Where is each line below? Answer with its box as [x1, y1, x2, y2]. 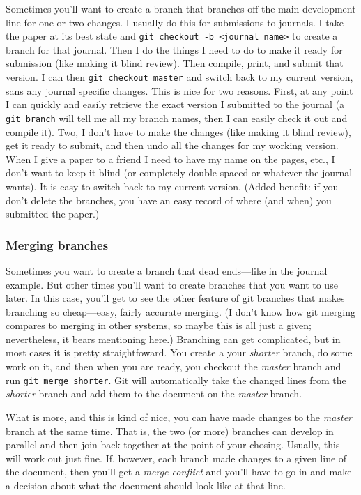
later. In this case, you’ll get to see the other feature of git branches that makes [6, 291, 345, 305]
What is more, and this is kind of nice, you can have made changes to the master [6, 409, 353, 424]
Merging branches [6, 236, 109, 253]
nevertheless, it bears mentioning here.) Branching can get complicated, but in [6, 331, 341, 346]
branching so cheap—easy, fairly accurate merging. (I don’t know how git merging [6, 304, 356, 319]
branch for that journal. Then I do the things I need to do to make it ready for [6, 42, 343, 56]
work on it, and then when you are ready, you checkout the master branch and [6, 359, 341, 374]
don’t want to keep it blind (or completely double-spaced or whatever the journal [6, 165, 353, 180]
